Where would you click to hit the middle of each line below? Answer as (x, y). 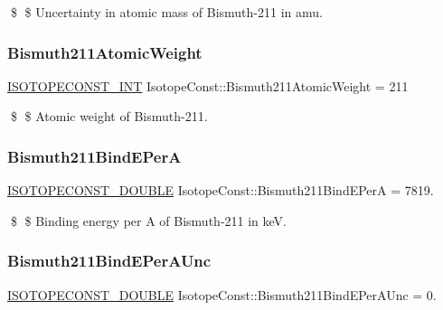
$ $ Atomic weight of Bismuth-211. (109, 116)
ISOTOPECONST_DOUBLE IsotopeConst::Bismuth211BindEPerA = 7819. (221, 190)
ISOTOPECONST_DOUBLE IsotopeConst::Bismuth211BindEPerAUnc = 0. (222, 294)
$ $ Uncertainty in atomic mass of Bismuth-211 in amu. (166, 12)
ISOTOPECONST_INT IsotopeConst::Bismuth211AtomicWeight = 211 (208, 85)
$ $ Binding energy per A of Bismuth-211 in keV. (148, 220)
